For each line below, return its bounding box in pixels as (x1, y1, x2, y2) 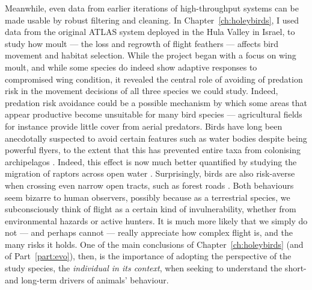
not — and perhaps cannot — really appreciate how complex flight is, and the (5, 226, 293, 239)
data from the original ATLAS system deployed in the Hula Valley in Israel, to (5, 25, 295, 38)
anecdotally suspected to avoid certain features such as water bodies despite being (5, 131, 307, 144)
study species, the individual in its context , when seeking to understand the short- (5, 262, 307, 274)
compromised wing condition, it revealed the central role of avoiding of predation (5, 72, 303, 85)
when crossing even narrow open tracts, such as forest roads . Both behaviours (5, 178, 294, 191)
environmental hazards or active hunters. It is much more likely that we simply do (5, 214, 308, 227)
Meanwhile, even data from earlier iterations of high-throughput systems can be (5, 2, 299, 14)
